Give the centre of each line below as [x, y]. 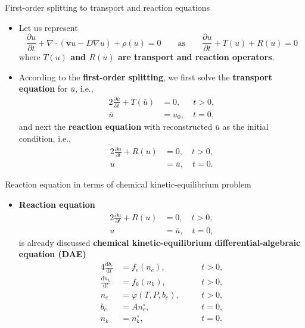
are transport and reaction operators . [196, 57]
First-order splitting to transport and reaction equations [108, 7]
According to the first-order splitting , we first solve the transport [145, 76]
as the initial [245, 126]
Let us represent [48, 27]
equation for [43, 88]
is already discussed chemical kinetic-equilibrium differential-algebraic [160, 242]
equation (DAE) [52, 254]
